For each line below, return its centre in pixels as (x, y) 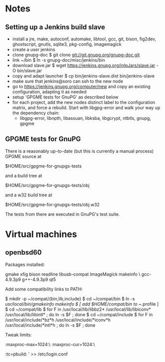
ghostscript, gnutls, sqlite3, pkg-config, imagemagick (67, 44)
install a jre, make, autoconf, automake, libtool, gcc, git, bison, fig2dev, (84, 39)
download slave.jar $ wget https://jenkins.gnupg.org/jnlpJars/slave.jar (84, 65)
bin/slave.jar (29, 71)
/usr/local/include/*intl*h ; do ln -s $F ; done (50, 325)
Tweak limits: (19, 335)
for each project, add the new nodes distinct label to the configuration (83, 102)
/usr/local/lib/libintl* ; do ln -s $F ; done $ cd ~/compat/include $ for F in (79, 314)
